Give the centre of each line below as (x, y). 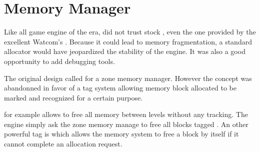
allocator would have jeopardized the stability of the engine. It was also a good (125, 51)
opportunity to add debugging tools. (59, 61)
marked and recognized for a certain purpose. (73, 97)
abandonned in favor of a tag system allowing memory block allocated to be (120, 88)
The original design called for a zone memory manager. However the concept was (128, 78)
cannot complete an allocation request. (63, 144)
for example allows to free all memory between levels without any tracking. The (126, 114)
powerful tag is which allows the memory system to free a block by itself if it (121, 134)
